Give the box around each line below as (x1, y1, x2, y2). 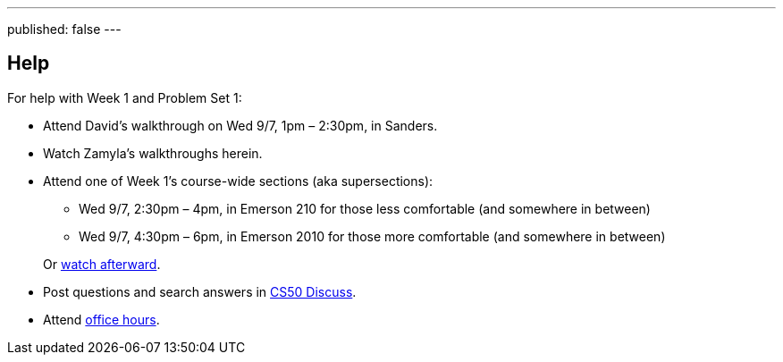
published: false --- (7, 21, 122, 37)
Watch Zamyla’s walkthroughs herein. (43, 145, 263, 161)
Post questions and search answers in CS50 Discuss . (43, 283, 357, 299)
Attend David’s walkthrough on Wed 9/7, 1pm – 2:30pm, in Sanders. (43, 117, 438, 133)
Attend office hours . (43, 311, 160, 327)
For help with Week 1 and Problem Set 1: (7, 89, 242, 105)
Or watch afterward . (43, 256, 161, 272)
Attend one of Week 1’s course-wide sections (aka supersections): (43, 173, 434, 189)
